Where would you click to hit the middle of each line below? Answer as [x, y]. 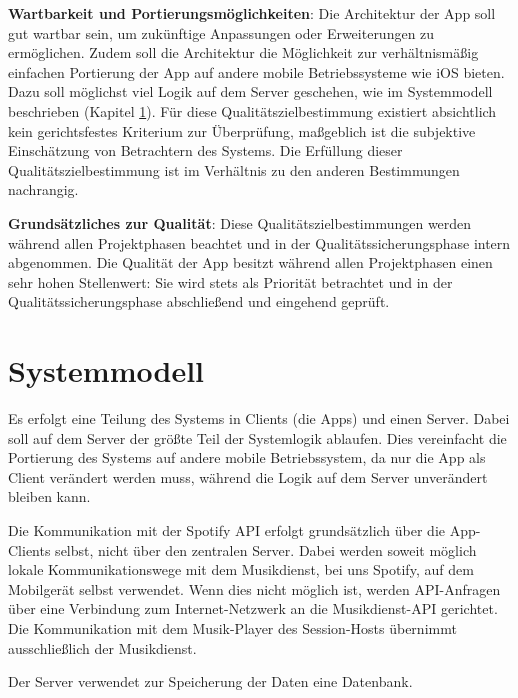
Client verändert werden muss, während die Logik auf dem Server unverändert [248, 476]
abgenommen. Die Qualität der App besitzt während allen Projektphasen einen [250, 262]
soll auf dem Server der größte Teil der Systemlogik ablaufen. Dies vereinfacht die [257, 437]
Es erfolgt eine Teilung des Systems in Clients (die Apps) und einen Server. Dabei [259, 418]
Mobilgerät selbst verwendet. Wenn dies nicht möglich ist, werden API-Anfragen [254, 588]
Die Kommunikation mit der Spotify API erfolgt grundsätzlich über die [227, 530]
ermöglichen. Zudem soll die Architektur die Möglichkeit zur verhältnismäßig [243, 52]
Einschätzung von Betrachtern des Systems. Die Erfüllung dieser [205, 150]
